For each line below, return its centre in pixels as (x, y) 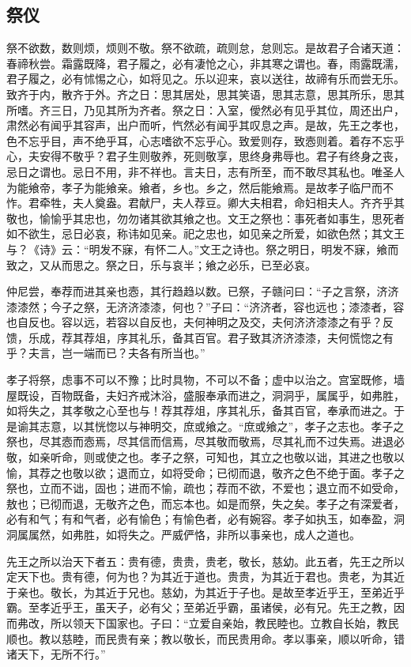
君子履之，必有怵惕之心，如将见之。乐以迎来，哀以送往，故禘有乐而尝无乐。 (205, 79)
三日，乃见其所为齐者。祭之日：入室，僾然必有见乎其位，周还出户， (227, 109)
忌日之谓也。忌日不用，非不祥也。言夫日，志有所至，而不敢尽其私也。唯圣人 (205, 171)
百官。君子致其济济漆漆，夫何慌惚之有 (294, 337)
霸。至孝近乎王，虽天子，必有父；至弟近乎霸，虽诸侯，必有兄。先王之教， (200, 607)
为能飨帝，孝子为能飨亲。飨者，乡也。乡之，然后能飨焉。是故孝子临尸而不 (200, 187)
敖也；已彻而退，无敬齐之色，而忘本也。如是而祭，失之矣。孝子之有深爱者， (205, 503)
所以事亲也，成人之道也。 (294, 535)
